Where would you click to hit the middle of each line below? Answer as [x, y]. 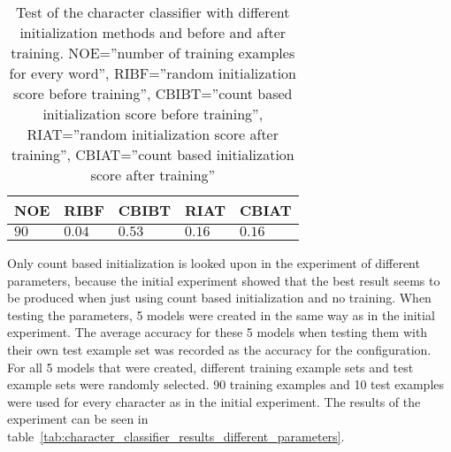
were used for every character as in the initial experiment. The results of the [214, 401]
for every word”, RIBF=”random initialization [153, 73]
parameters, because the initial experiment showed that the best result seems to [224, 280]
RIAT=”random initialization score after [153, 134]
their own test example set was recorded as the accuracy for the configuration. [219, 349]
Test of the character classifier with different [153, 12]
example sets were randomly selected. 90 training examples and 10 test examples [226, 384]
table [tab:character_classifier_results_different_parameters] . [176, 436]
